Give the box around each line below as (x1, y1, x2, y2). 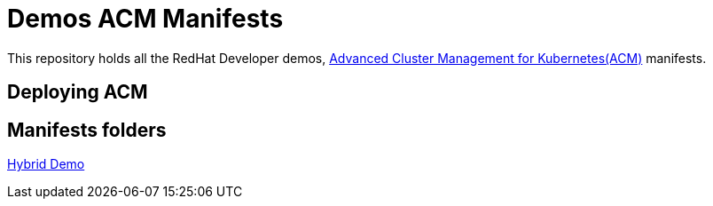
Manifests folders (7, 118, 167, 141)
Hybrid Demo (7, 156, 85, 172)
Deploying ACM (7, 81, 148, 104)
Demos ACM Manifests (7, 4, 284, 34)
